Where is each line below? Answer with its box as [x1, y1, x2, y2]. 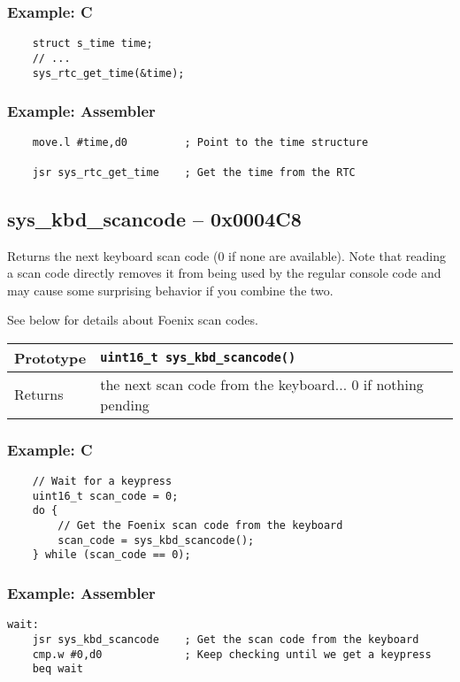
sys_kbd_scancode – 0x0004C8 [7, 204, 302, 232]
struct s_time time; [32, 37, 153, 50]
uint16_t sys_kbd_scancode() [100, 350, 296, 365]
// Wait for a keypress [32, 475, 172, 488]
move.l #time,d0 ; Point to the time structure [32, 136, 369, 149]
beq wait [32, 663, 83, 676]
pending [100, 394, 149, 415]
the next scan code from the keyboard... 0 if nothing [100, 373, 424, 395]
